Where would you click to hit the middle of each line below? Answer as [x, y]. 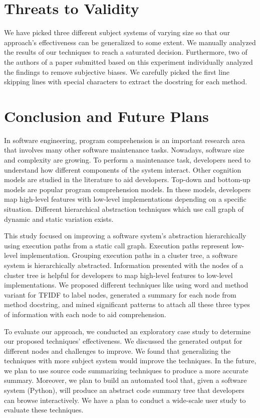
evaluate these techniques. [44, 410]
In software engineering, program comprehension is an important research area [124, 140]
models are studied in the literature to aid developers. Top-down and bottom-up [127, 179]
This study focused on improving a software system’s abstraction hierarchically [125, 236]
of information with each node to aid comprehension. [85, 314]
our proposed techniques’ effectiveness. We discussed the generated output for [123, 341]
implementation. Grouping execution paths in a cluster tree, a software [128, 255]
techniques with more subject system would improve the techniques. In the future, [130, 361]
